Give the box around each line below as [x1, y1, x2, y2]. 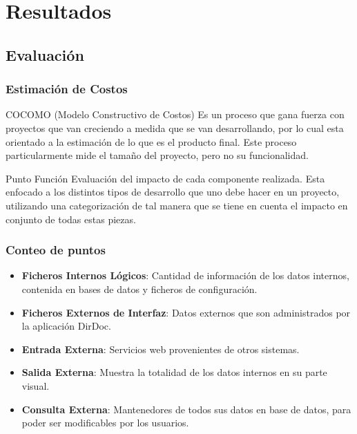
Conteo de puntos [6, 241, 106, 258]
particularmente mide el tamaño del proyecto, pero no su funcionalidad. [6, 148, 309, 162]
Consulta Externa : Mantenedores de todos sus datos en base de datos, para [21, 402, 351, 416]
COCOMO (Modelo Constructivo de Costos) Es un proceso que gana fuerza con [6, 107, 345, 122]
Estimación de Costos [6, 80, 128, 97]
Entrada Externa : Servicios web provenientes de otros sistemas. [21, 341, 300, 356]
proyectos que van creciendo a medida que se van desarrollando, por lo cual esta [6, 120, 344, 135]
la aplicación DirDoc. [21, 319, 111, 333]
